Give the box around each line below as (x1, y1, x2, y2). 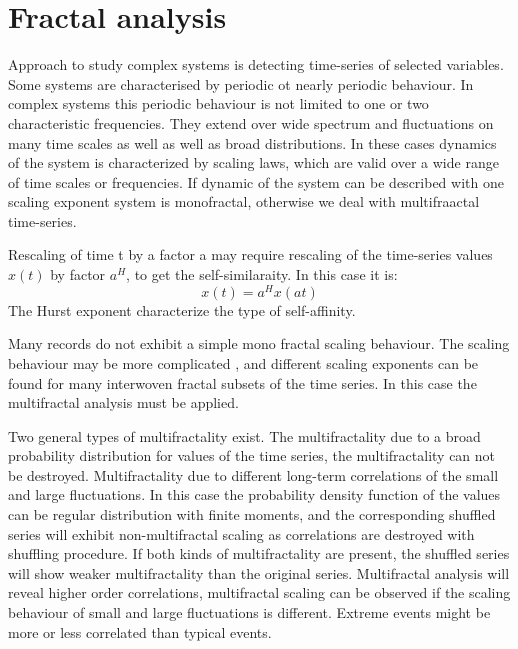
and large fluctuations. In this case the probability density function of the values (8, 484, 501, 505)
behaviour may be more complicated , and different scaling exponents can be (8, 352, 479, 373)
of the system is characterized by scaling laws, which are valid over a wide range (8, 152, 499, 173)
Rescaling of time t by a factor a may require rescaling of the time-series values (8, 244, 493, 265)
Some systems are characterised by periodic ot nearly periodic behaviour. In (8, 73, 474, 94)
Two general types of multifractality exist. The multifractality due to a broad (8, 425, 481, 446)
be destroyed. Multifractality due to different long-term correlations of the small (8, 464, 499, 485)
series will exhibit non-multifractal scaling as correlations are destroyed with (8, 523, 475, 544)
